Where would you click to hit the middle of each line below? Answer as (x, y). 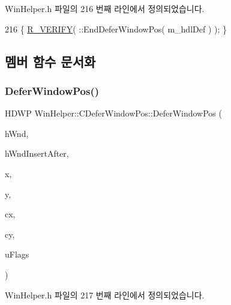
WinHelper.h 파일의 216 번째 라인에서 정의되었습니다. (105, 8)
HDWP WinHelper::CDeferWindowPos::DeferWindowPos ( (113, 113)
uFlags (17, 254)
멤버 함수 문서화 (50, 61)
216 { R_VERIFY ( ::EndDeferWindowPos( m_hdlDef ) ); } (116, 29)
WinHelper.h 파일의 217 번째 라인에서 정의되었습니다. (105, 294)
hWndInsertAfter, (37, 153)
